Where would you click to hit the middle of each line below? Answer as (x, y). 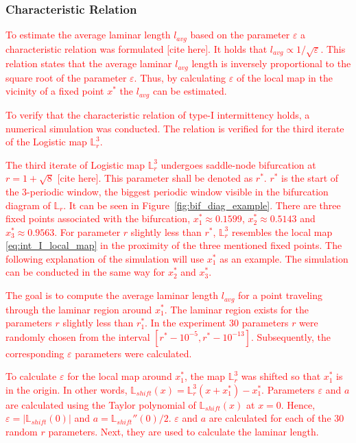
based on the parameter (240, 35)
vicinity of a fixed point (55, 91)
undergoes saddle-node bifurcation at (238, 164)
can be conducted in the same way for (85, 272)
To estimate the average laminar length (88, 35)
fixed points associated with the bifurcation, (98, 218)
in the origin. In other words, (67, 389)
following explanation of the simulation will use (105, 258)
